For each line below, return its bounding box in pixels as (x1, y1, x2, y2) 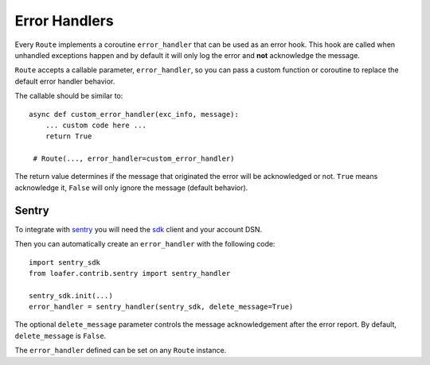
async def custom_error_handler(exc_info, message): (29, 110, 239, 118)
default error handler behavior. (14, 76, 115, 86)
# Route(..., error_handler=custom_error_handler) (33, 154, 235, 163)
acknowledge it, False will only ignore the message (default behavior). (14, 183, 248, 192)
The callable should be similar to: (14, 91, 123, 101)
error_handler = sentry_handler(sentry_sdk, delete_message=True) (29, 302, 294, 312)
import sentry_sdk (29, 258, 101, 266)
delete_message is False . (14, 331, 107, 340)
